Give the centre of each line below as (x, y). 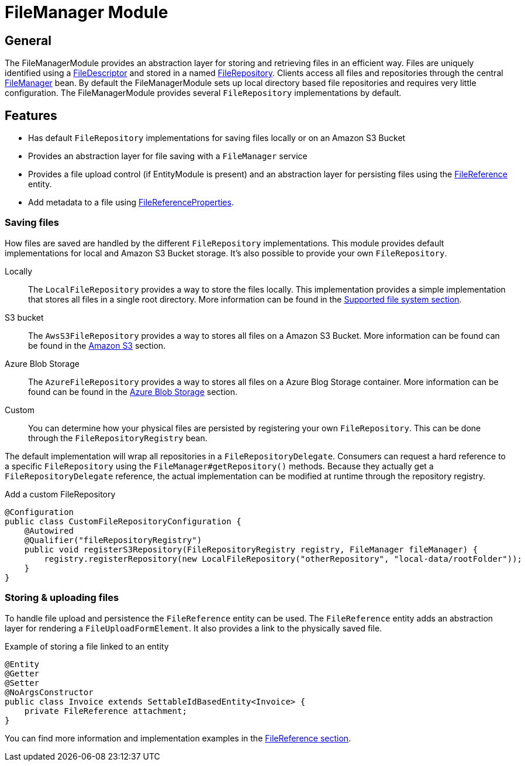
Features (31, 115)
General (28, 40)
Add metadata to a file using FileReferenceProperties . (131, 202)
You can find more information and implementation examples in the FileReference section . (178, 738)
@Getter (22, 673)
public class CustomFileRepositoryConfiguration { (123, 521)
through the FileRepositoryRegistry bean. (118, 438)
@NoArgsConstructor (49, 692)
